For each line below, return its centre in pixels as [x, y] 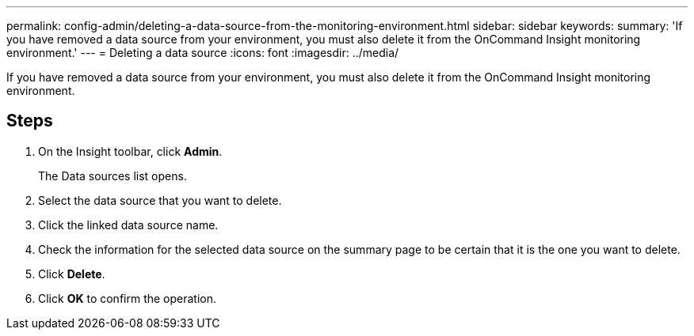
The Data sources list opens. [112, 176]
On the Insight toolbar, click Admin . [130, 151]
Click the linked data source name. [128, 225]
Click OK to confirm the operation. [128, 298]
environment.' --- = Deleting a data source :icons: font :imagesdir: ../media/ [203, 53]
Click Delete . [72, 274]
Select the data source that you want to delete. [160, 200]
